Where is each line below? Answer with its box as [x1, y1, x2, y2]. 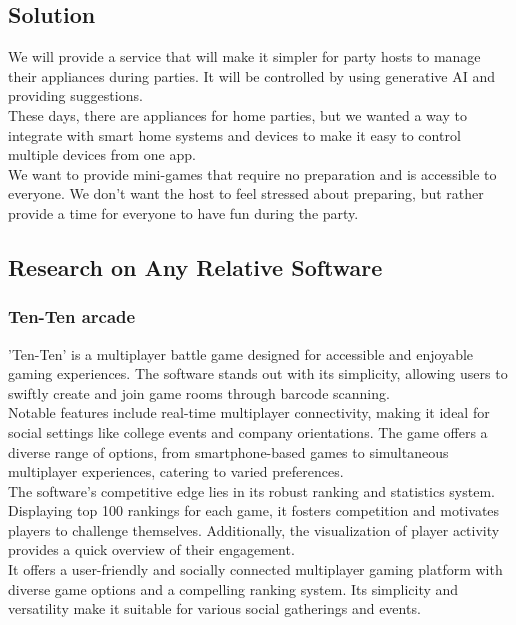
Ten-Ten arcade [8, 304, 136, 329]
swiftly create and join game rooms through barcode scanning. [8, 382, 390, 403]
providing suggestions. [8, 85, 143, 106]
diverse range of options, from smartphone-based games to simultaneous [8, 441, 449, 462]
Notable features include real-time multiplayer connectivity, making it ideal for [8, 402, 490, 423]
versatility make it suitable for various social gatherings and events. [8, 598, 421, 619]
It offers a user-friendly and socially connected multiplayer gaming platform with [8, 559, 503, 580]
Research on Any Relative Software [8, 251, 383, 282]
